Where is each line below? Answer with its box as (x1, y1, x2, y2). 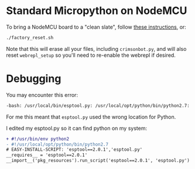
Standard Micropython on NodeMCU (6, 4, 187, 18)
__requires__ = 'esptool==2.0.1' (6, 152, 88, 158)
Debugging (6, 72, 61, 85)
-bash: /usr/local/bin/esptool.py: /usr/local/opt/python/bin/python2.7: (6, 102, 190, 109)
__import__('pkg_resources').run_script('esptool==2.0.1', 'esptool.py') (6, 158, 190, 164)
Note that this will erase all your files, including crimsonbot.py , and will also (6, 45, 187, 52)
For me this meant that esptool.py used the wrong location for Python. (6, 113, 176, 120)
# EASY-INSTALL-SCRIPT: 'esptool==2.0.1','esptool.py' (6, 147, 143, 153)
